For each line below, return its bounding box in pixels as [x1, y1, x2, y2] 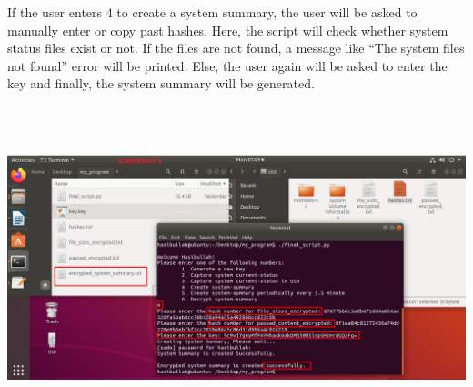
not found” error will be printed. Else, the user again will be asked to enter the [7, 56, 448, 75]
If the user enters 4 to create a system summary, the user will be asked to [7, 3, 418, 21]
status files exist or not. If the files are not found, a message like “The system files [7, 38, 465, 57]
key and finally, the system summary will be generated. [7, 74, 315, 93]
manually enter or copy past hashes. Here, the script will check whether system [7, 20, 448, 39]
